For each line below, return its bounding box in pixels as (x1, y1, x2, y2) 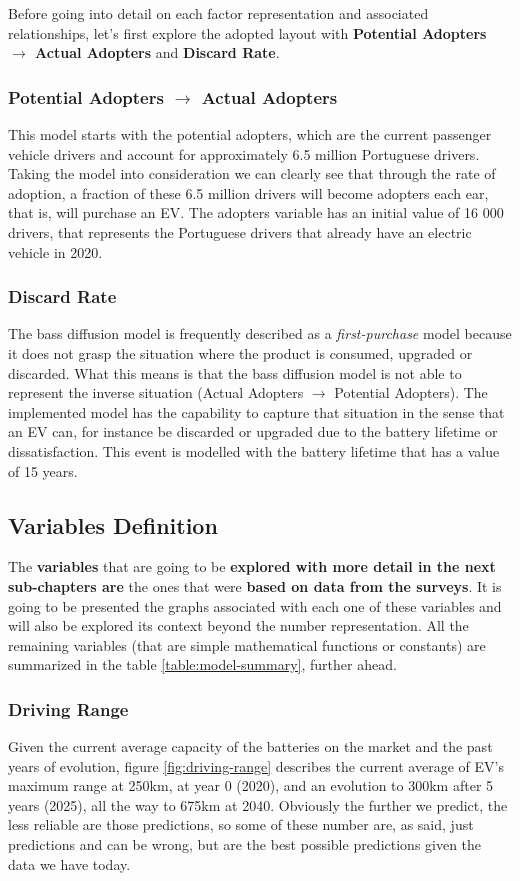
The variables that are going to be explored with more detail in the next (8, 556, 496, 577)
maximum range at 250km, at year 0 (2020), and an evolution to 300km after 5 (8, 775, 494, 796)
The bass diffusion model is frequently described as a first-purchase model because (8, 323, 512, 344)
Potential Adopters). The (334, 382, 488, 403)
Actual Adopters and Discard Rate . (35, 42, 280, 63)
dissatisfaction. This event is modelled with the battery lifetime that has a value (8, 440, 500, 461)
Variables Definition (8, 509, 218, 540)
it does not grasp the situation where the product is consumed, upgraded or (8, 342, 473, 363)
